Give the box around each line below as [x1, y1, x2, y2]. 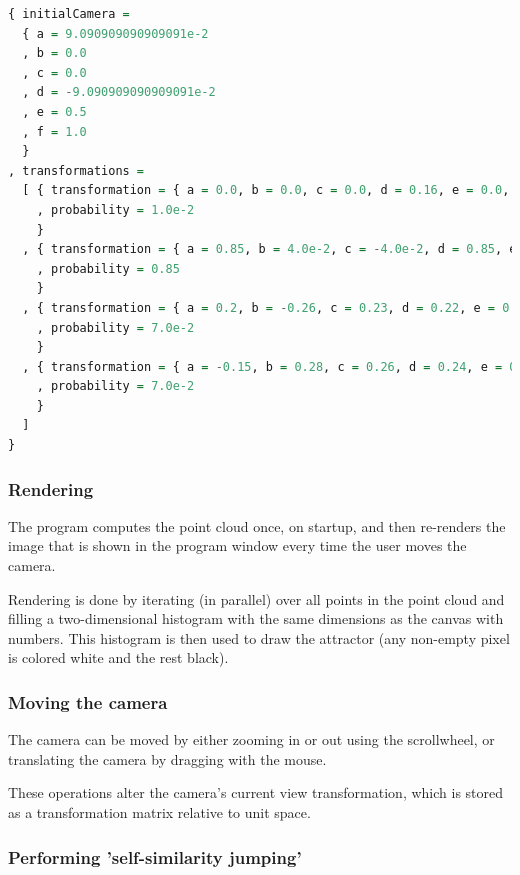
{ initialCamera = [8, 7, 130, 21]
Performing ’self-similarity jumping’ [8, 844, 302, 869]
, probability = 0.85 [36, 261, 180, 276]
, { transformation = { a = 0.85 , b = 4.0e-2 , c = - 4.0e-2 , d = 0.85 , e [22, 242, 517, 257]
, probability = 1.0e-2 [36, 202, 195, 217]
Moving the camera [8, 689, 168, 714]
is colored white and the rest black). [8, 647, 229, 668]
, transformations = [8, 163, 145, 178]
